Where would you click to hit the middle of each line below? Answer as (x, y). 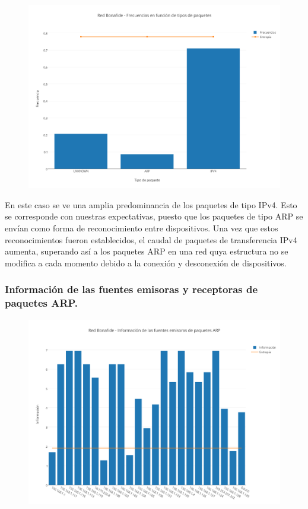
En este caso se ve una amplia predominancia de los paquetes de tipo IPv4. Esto (151, 204)
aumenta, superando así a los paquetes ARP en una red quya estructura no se (147, 251)
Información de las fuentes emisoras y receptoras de (131, 289)
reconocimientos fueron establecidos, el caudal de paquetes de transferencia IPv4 (151, 239)
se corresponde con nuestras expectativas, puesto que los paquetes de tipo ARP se (154, 216)
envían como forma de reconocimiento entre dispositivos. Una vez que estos (142, 228)
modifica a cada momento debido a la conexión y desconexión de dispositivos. (146, 263)
